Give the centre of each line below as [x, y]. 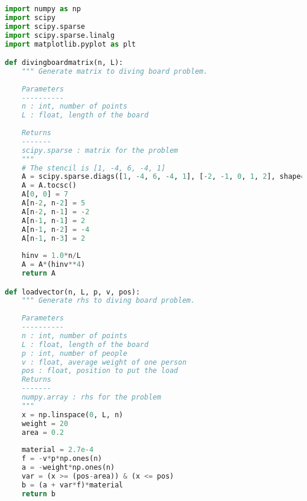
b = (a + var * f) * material [72, 485]
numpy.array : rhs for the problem [91, 397]
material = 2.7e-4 [58, 450]
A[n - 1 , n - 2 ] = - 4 [55, 229]
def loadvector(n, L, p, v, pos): [73, 292]
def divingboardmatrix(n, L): [64, 63]
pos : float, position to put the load [100, 371]
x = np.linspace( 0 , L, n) [72, 415]
